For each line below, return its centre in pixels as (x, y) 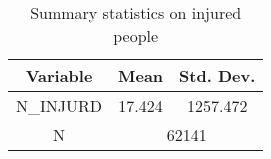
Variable (59, 75)
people (136, 35)
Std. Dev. (217, 75)
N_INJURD (59, 105)
